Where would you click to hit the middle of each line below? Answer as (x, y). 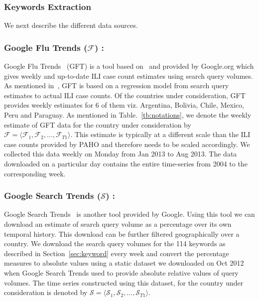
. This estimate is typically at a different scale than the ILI (160, 134)
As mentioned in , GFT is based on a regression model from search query (117, 85)
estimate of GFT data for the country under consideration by (98, 124)
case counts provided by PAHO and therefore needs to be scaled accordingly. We (127, 144)
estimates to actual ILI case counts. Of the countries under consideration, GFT (125, 95)
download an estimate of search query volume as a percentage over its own (118, 224)
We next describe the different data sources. (71, 25)
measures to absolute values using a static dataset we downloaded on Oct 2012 (124, 263)
